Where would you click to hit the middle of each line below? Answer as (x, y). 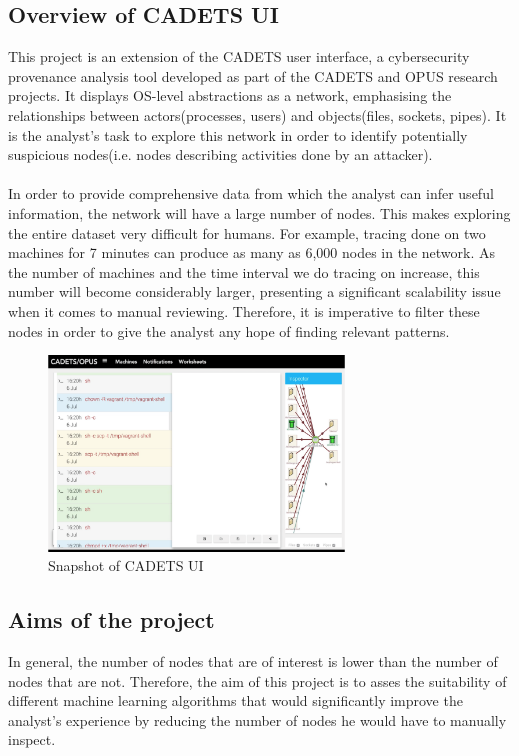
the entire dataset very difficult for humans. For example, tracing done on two (247, 232)
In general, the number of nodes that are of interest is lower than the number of (253, 661)
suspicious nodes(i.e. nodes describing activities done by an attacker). (220, 154)
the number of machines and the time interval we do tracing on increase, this (244, 271)
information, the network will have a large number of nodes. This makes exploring (259, 212)
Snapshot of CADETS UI (126, 565)
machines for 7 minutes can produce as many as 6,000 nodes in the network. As (252, 252)
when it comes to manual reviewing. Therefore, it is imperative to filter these (244, 310)
